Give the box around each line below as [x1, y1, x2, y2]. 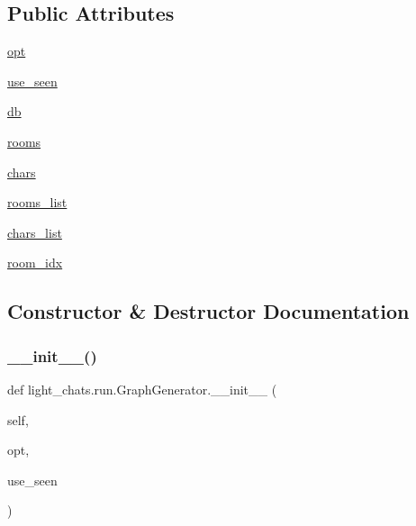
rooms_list [7, 193, 68, 212]
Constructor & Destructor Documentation [7, 297, 410, 325]
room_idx [7, 253, 63, 272]
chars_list [7, 222, 62, 241]
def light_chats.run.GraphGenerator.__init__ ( [7, 379, 277, 398]
